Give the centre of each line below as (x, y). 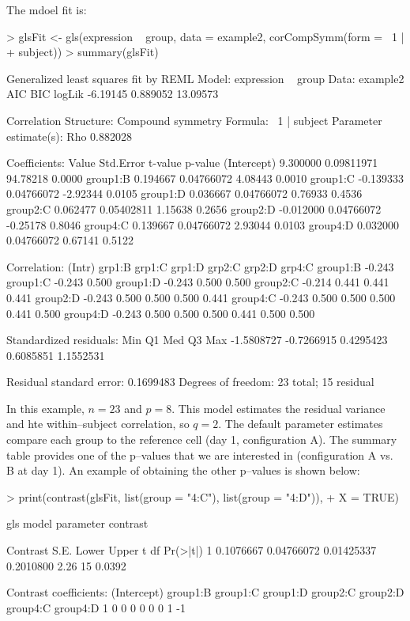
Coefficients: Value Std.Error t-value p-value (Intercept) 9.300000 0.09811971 (192, 163)
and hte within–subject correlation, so (98, 424)
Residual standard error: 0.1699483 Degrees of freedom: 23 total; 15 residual (190, 382)
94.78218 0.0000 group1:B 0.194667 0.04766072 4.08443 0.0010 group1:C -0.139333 (205, 178)
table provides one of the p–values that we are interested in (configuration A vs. (200, 454)
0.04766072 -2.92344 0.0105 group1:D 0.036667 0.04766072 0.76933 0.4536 (184, 193)
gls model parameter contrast (77, 523)
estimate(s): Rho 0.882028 (69, 136)
